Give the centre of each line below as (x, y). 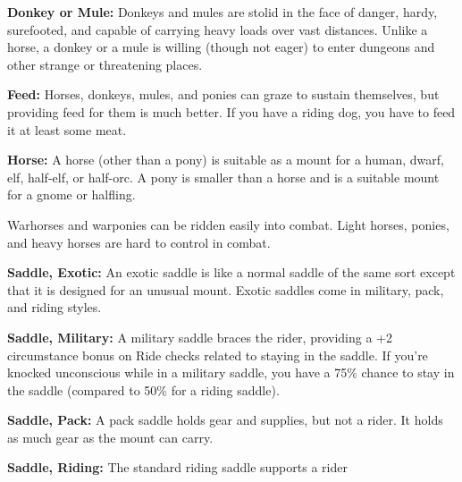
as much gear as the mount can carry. (110, 437)
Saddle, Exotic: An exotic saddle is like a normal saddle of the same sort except (231, 272)
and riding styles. (55, 307)
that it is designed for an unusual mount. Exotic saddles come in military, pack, (226, 289)
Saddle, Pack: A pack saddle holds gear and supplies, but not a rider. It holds (225, 420)
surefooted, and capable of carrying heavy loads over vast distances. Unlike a (218, 29)
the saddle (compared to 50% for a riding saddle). (143, 389)
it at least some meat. (67, 129)
